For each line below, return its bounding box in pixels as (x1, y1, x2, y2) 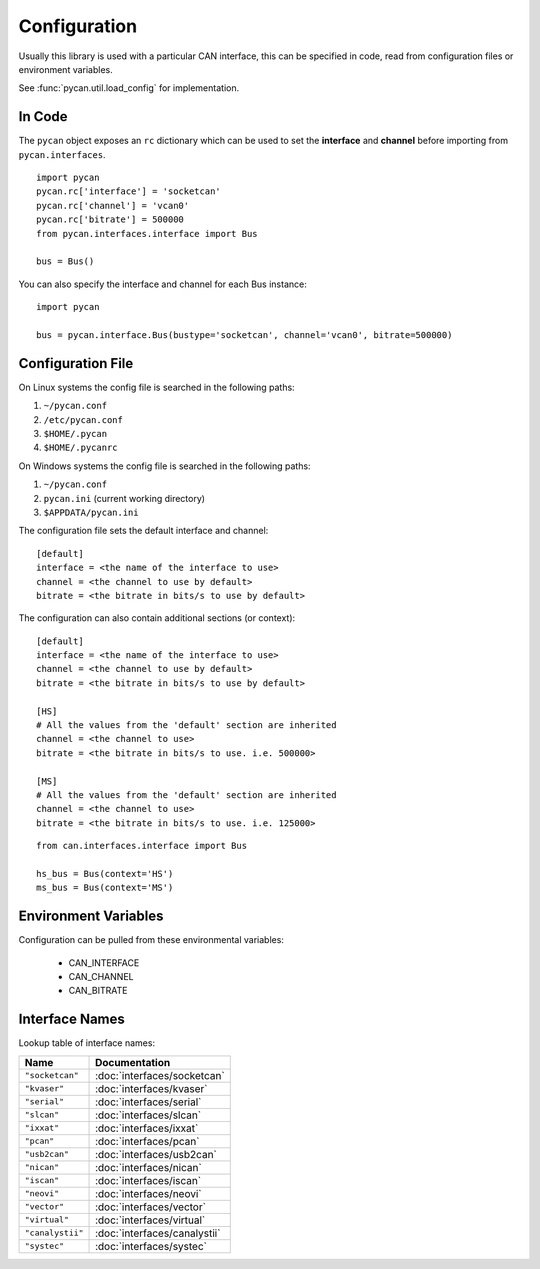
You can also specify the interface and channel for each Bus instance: (18, 278, 307, 290)
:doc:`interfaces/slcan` (95, 1108, 202, 1122)
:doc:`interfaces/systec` (95, 1239, 207, 1253)
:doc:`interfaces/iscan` (95, 1173, 202, 1187)
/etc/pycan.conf (43, 414, 124, 425)
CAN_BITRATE (68, 985, 128, 997)
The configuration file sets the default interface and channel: (18, 525, 269, 537)
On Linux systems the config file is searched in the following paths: (18, 381, 295, 393)
